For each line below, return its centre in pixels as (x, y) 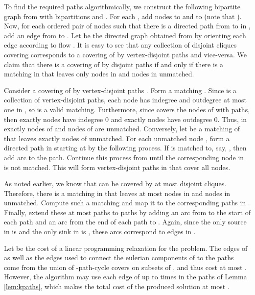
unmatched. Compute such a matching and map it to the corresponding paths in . (127, 203)
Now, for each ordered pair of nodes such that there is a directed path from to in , (127, 26)
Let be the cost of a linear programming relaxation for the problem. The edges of (126, 248)
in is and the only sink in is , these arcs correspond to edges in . (100, 232)
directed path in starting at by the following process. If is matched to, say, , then (125, 148)
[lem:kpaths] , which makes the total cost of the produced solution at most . (117, 286)
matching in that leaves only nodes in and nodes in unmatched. (99, 74)
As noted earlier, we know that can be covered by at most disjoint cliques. (115, 184)
